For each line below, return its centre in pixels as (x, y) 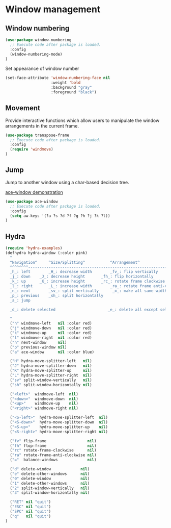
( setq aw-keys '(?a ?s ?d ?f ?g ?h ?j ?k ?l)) (60, 216)
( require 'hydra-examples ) (34, 248)
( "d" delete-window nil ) (50, 469)
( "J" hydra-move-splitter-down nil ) (51, 366)
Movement (23, 108)
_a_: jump (20, 300)
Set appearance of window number (42, 69)
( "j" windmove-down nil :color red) (51, 328)
